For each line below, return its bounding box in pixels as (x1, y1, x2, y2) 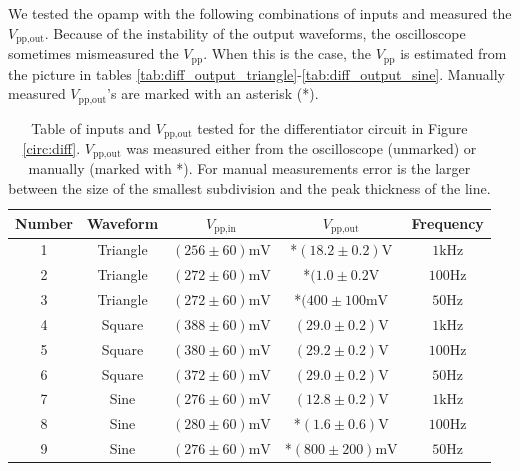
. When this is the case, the (203, 43, 371, 64)
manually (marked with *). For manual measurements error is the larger (28, 158, 471, 179)
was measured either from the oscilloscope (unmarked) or (126, 138, 477, 158)
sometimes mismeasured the (8, 43, 179, 64)
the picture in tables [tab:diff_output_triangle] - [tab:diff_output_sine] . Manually (8, 63, 505, 84)
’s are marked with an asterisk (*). (107, 83, 319, 104)
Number (15, 213, 73, 234)
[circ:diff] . (22, 138, 81, 158)
